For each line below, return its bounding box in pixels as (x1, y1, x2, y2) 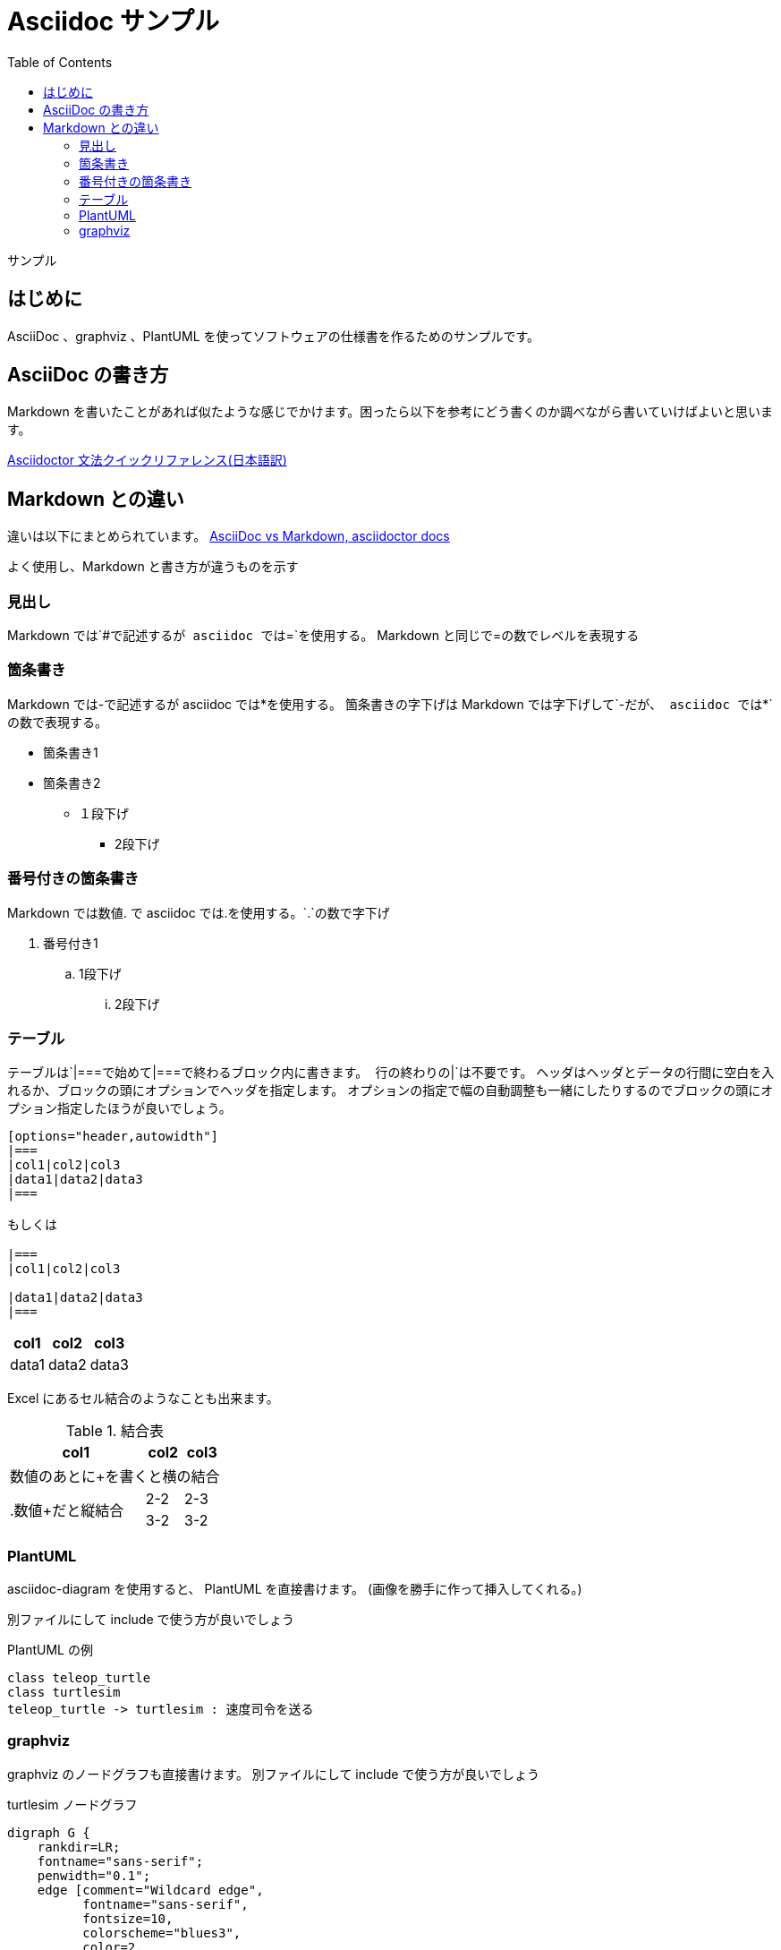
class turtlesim (7, 1685, 121, 1700)
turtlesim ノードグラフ (7, 1796, 138, 1812)
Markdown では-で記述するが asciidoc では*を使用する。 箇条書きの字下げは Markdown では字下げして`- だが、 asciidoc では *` (7, 696, 773, 712)
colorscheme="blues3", (82, 1925, 242, 1940)
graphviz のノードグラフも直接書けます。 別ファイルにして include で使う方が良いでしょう (7, 1766, 539, 1782)
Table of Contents (7, 54, 113, 70)
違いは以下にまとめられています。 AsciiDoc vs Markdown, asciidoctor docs (7, 528, 450, 544)
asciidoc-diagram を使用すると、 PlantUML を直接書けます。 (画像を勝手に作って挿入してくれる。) (7, 1581, 582, 1597)
